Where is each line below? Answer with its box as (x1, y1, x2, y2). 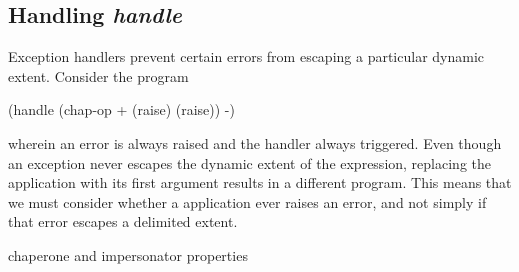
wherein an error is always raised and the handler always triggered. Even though (8, 132, 502, 153)
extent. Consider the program (8, 65, 189, 86)
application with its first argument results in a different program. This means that (8, 172, 512, 193)
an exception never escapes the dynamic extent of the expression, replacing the (8, 152, 491, 173)
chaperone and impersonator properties (8, 244, 248, 265)
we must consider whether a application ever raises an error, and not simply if (8, 191, 487, 212)
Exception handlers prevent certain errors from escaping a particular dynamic (8, 46, 485, 67)
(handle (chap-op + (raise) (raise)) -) (8, 99, 235, 120)
